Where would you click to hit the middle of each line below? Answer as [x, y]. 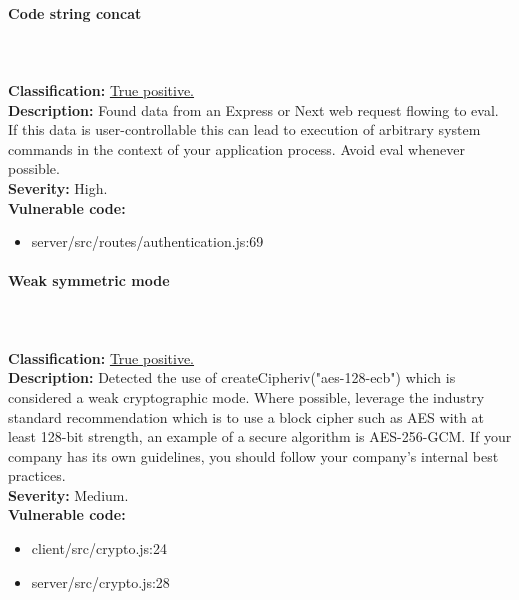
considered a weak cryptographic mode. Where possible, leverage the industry [246, 396]
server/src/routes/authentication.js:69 [147, 241]
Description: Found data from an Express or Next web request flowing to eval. [253, 109]
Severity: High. [58, 187]
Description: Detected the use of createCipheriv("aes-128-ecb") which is [232, 377]
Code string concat [75, 12]
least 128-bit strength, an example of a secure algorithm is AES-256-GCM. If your [260, 436]
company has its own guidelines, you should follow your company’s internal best [253, 455]
